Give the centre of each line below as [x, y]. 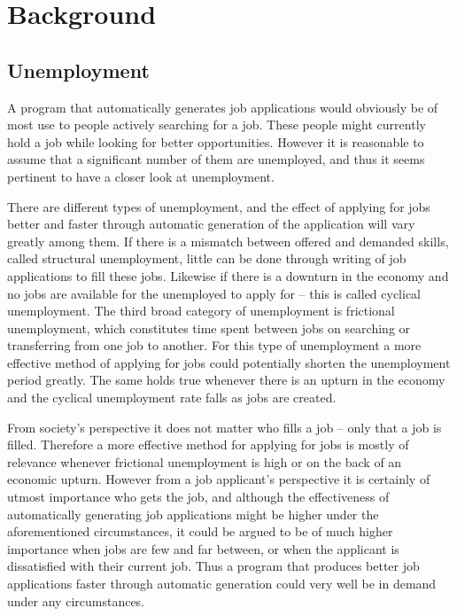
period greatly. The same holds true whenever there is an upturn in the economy [226, 380]
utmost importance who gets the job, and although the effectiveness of [198, 497]
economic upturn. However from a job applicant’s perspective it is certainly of [219, 479]
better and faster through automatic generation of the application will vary [211, 224]
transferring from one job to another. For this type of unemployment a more [214, 345]
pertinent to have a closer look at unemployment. [141, 176]
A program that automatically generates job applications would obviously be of [223, 107]
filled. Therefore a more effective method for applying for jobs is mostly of [208, 444]
